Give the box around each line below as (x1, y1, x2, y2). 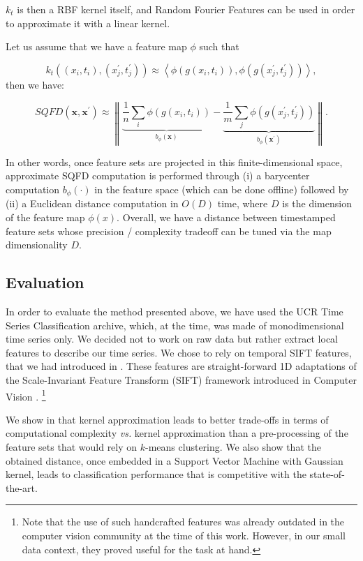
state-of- (309, 467, 345, 481)
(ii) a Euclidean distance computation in (6, 196, 179, 211)
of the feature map (6, 210, 85, 225)
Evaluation (6, 271, 84, 293)
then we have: (6, 77, 64, 91)
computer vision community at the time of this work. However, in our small (22, 528, 346, 542)
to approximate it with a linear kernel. (6, 15, 170, 30)
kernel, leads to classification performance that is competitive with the (6, 467, 306, 481)
